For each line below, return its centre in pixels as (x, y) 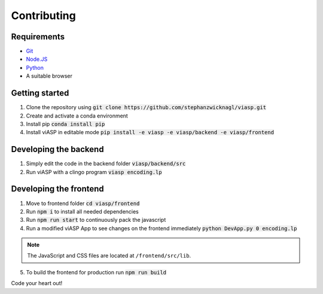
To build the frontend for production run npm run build (96, 272)
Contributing (43, 16)
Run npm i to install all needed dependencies (82, 211)
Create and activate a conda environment (77, 116)
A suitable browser (49, 76)
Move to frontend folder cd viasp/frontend (83, 203)
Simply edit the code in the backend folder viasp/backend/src (106, 163)
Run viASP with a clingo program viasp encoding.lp (94, 172)
